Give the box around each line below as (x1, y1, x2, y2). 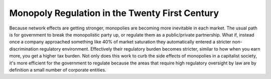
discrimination (9, 45, 39, 52)
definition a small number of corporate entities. (9, 66, 106, 72)
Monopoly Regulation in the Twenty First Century (9, 7, 219, 18)
